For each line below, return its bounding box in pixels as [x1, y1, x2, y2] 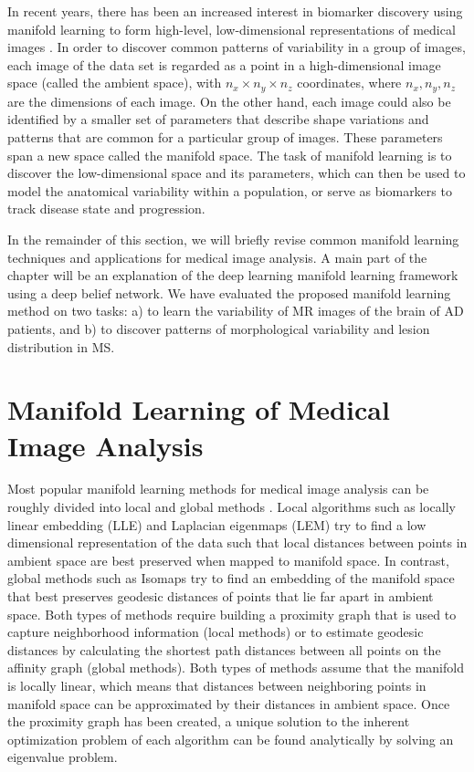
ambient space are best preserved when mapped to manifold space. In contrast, [7, 550, 449, 569]
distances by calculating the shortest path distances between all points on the [7, 640, 441, 659]
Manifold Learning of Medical [7, 391, 390, 428]
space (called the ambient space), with [7, 73, 222, 92]
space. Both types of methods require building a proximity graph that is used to [7, 604, 457, 623]
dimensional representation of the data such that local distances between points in [7, 533, 468, 552]
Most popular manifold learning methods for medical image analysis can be [7, 479, 429, 498]
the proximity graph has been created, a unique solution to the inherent [7, 712, 410, 731]
